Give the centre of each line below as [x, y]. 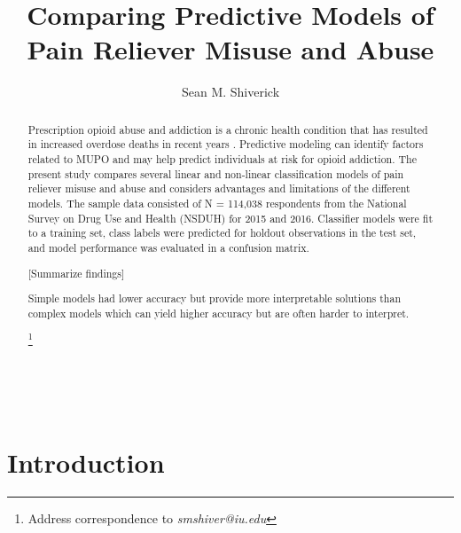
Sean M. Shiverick [230, 92]
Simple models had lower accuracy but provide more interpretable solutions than [215, 298]
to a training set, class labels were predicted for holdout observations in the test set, [222, 233]
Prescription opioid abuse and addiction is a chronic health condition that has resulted [228, 129]
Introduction [86, 462]
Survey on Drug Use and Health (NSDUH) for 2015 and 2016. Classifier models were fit [230, 218]
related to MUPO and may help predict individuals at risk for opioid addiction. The [222, 159]
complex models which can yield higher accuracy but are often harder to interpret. [219, 313]
